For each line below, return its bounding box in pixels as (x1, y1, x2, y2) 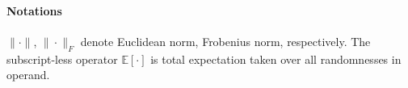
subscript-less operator (6, 50, 118, 67)
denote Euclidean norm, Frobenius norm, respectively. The (80, 32, 371, 49)
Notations (6, 2, 62, 19)
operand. (6, 66, 50, 83)
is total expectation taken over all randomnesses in (150, 50, 402, 67)
